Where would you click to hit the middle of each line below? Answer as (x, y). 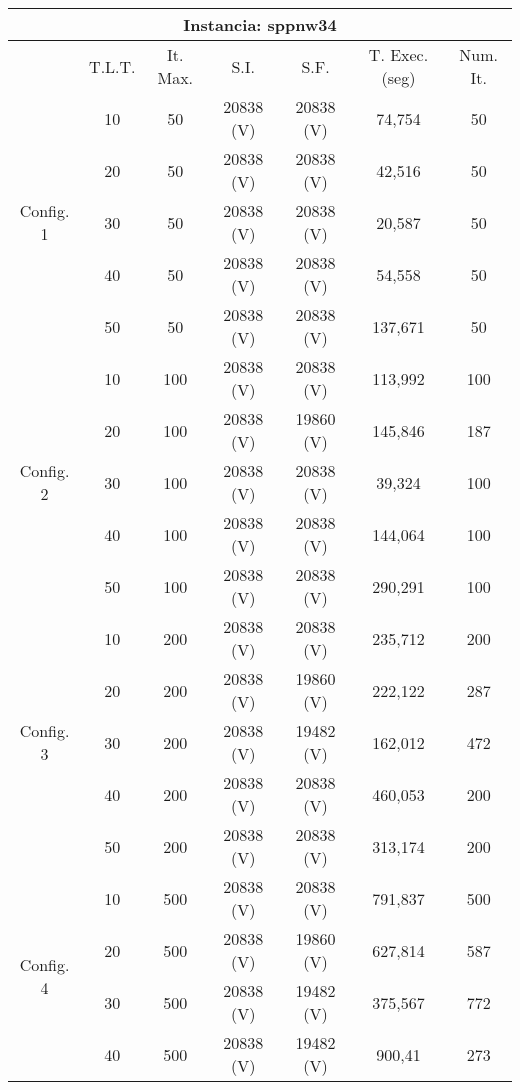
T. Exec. (398, 54)
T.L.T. (112, 66)
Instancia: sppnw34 (260, 24)
